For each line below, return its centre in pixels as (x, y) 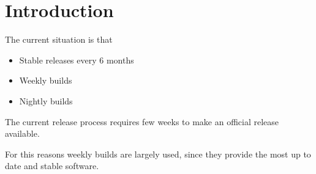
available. (22, 133)
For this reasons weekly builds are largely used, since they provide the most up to (158, 154)
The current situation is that (59, 39)
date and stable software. (52, 166)
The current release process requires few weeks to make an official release (142, 121)
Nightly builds (46, 100)
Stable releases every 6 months (77, 60)
